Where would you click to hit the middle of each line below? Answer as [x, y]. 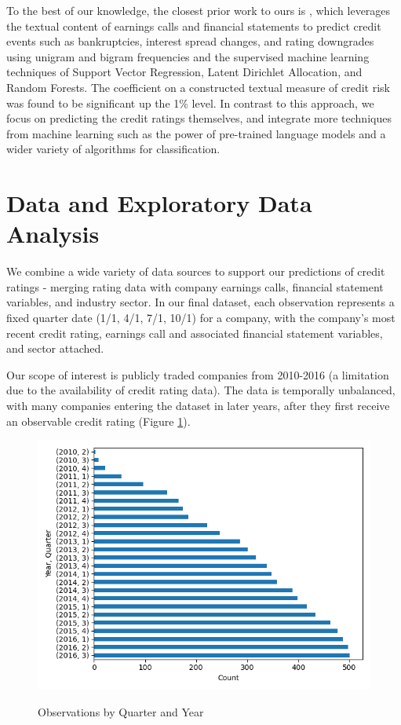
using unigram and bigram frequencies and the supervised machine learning [188, 56]
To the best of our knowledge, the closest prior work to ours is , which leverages [199, 10]
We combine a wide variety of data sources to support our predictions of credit [196, 271]
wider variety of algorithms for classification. [113, 149]
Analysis [53, 234]
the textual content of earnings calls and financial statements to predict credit [194, 26]
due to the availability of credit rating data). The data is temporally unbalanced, [201, 390]
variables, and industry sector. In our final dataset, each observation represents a [200, 302]
